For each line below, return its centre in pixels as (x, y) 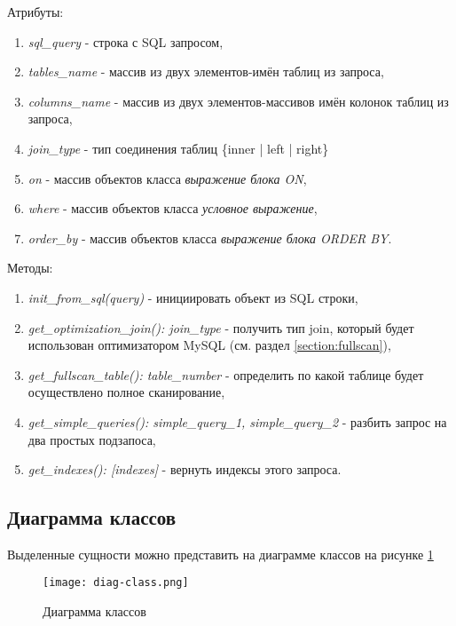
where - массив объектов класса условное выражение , (173, 208)
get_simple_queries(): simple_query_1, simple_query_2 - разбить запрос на (237, 421)
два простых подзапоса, (92, 439)
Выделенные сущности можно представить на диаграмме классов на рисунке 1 (220, 554)
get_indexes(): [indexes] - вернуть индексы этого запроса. (185, 469)
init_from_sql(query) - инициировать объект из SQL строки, (193, 297)
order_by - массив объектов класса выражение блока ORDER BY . (210, 238)
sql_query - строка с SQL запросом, (126, 41)
